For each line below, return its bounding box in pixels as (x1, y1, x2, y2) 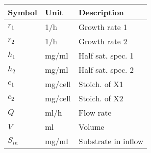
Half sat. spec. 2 (78, 64, 134, 75)
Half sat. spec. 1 (78, 50, 134, 61)
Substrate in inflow (78, 135, 144, 147)
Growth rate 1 (78, 21, 127, 32)
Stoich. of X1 (78, 78, 124, 90)
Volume (78, 121, 104, 132)
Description (78, 6, 124, 18)
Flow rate (78, 107, 112, 118)
